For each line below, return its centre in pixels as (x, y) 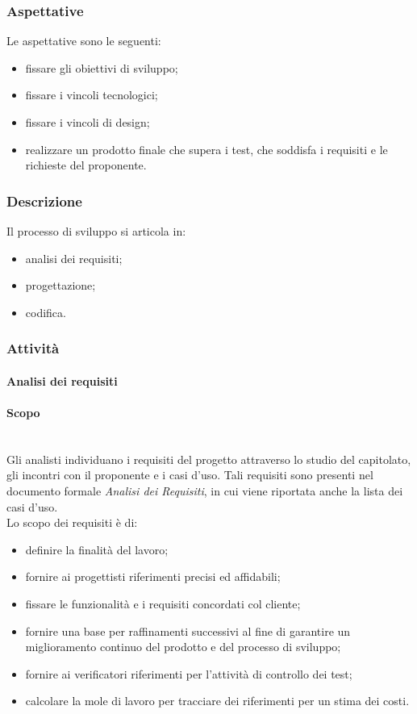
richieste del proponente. (86, 165)
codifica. (46, 312)
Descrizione (44, 200)
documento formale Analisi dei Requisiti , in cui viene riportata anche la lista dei (205, 490)
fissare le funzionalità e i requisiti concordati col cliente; (163, 603)
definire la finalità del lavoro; (97, 549)
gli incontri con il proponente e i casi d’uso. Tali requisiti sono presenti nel (190, 475)
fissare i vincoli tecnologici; (92, 95)
